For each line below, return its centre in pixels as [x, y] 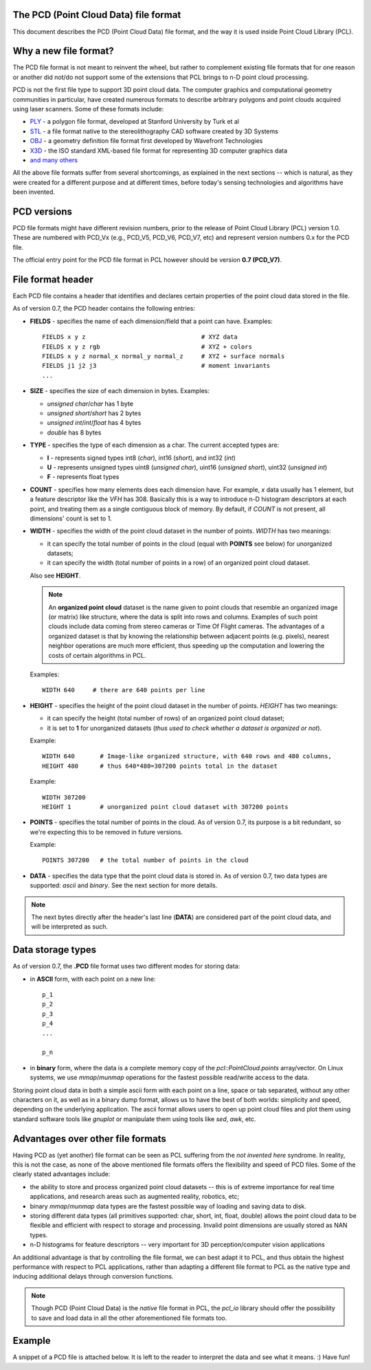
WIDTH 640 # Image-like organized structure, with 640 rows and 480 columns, [187, 756]
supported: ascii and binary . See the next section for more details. [124, 885]
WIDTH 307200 [64, 797]
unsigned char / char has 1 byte [90, 404]
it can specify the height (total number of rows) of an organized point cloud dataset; [166, 718]
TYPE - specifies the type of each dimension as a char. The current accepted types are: [155, 445]
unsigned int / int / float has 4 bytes [94, 423]
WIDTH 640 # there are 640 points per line [124, 690]
